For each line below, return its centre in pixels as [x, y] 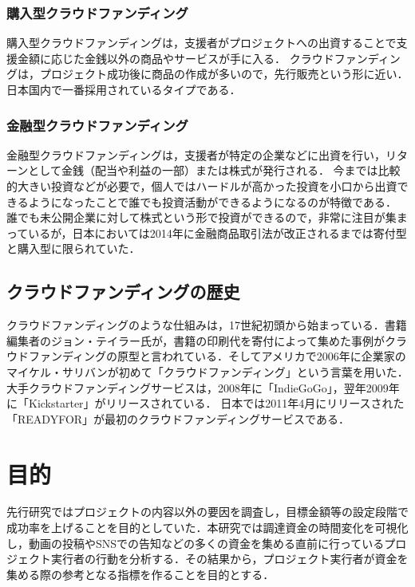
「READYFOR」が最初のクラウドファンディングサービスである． [178, 418]
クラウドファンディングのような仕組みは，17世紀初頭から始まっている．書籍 [207, 325]
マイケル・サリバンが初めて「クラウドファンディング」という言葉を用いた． [207, 371]
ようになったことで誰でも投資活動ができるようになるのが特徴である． [212, 201]
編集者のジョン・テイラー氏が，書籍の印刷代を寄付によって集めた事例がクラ [207, 340]
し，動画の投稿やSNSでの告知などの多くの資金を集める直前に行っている [196, 543]
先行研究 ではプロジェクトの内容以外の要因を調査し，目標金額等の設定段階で [207, 512]
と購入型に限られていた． [73, 248]
